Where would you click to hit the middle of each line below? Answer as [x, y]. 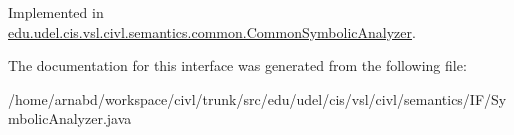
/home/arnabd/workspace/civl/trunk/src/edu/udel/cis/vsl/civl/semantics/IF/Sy [257, 98]
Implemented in [56, 12]
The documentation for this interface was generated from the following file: [237, 65]
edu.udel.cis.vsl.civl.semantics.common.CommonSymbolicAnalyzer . [212, 31]
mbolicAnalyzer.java [70, 118]
